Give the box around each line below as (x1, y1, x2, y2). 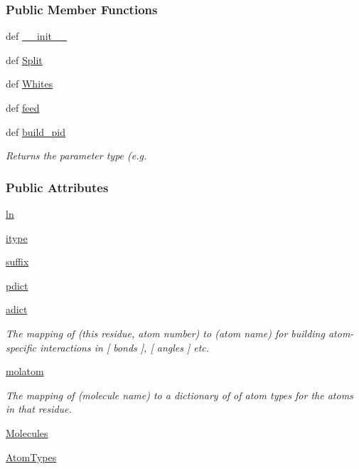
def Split (6, 52, 43, 67)
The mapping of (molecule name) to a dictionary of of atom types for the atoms (6, 387, 353, 402)
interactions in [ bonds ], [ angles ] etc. (39, 339, 210, 354)
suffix (6, 254, 29, 269)
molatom (6, 364, 44, 379)
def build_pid (6, 124, 66, 139)
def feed (6, 100, 40, 115)
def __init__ (6, 28, 67, 43)
